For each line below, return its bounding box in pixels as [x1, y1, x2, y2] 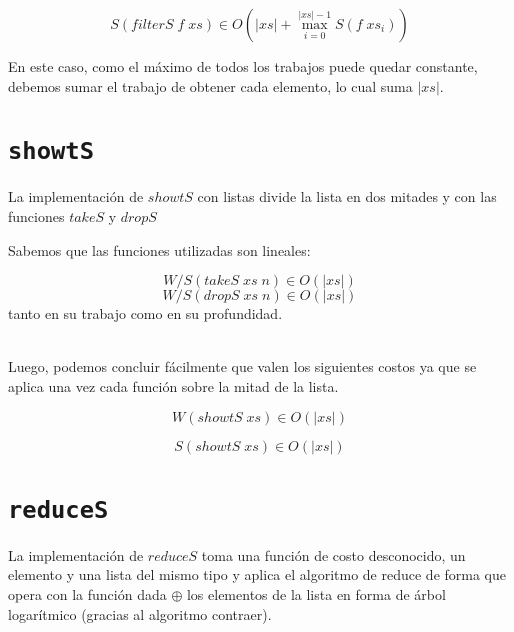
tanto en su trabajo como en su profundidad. [8, 303, 283, 324]
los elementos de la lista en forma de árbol [186, 584, 446, 605]
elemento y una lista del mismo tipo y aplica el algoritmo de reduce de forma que [8, 564, 507, 585]
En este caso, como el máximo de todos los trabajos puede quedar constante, [8, 56, 478, 76]
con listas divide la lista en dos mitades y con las [197, 186, 497, 207]
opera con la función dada [8, 584, 167, 605]
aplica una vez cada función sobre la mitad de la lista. [8, 376, 339, 396]
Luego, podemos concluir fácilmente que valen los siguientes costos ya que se [8, 356, 477, 377]
